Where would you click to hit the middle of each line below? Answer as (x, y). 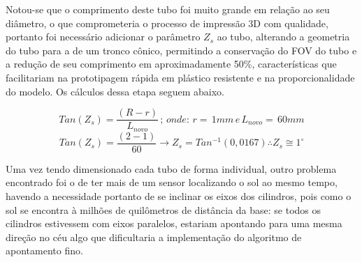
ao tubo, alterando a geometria (283, 37)
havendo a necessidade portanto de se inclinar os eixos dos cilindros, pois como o (179, 195)
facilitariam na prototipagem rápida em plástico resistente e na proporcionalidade (180, 77)
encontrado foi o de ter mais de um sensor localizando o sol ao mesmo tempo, (172, 182)
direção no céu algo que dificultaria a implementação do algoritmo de (154, 237)
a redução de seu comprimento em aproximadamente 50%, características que (171, 64)
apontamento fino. (44, 251)
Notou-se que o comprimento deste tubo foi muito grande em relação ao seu (168, 9)
